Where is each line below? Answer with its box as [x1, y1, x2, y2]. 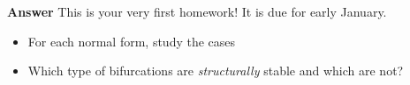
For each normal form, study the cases [27, 32, 236, 50]
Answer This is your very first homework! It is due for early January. [7, 3, 387, 20]
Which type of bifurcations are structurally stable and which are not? [27, 61, 404, 80]
